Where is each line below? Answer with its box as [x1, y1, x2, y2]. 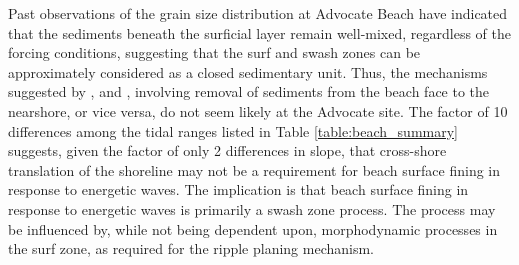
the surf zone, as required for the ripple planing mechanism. [8, 238, 375, 259]
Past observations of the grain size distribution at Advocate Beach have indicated [8, 3, 508, 23]
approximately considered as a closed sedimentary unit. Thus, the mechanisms [8, 61, 488, 82]
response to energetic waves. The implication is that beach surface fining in [8, 179, 469, 200]
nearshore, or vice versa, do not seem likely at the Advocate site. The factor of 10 [8, 100, 508, 121]
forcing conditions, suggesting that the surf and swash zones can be [8, 42, 421, 63]
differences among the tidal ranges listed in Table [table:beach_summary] [8, 120, 458, 141]
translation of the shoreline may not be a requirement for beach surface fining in [8, 159, 501, 180]
